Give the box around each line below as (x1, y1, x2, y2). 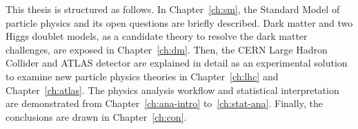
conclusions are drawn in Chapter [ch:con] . (6, 109, 187, 124)
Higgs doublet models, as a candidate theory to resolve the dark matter (6, 29, 308, 43)
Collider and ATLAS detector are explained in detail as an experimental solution (6, 56, 348, 70)
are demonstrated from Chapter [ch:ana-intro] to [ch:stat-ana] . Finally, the (6, 96, 323, 110)
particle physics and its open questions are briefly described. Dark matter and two (6, 15, 353, 30)
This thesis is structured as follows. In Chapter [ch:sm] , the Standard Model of (6, 2, 340, 16)
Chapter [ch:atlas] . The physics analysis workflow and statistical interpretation (6, 82, 339, 97)
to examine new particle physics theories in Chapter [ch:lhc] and (6, 69, 279, 83)
